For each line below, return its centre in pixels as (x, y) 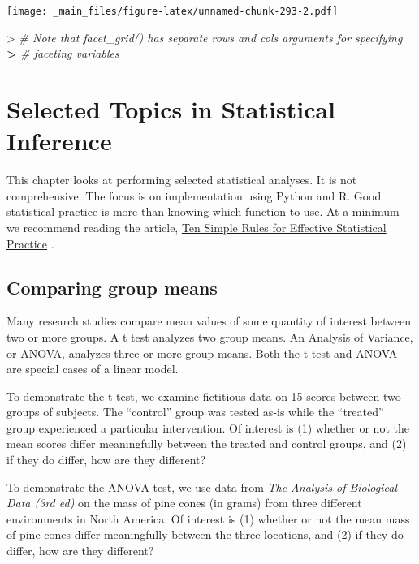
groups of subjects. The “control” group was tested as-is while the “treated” (195, 412)
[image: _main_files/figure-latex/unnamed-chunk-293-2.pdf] (173, 11)
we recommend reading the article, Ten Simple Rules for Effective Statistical (197, 227)
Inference (59, 141)
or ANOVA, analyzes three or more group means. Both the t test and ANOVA (202, 353)
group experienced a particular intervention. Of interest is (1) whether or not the (208, 427)
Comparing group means (112, 287)
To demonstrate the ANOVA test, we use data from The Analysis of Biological (202, 487)
